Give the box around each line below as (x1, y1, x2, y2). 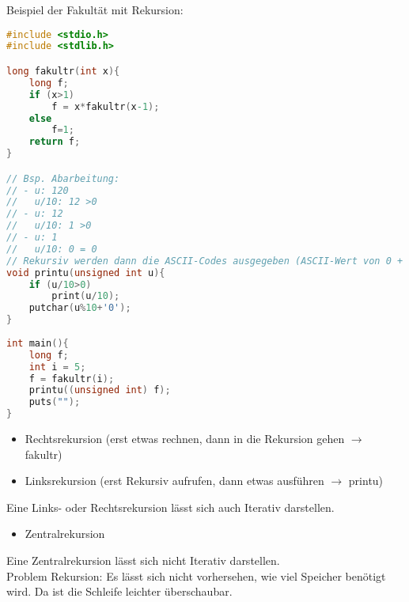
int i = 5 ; (28, 361, 86, 373)
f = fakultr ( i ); (28, 373, 115, 384)
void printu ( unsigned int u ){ (6, 267, 165, 278)
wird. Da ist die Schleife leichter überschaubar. (6, 583, 233, 600)
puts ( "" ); (28, 396, 81, 408)
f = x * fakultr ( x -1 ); (51, 100, 160, 112)
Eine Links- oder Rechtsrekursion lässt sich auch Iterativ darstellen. (6, 498, 335, 515)
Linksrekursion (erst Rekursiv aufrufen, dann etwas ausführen (25, 472, 324, 489)
